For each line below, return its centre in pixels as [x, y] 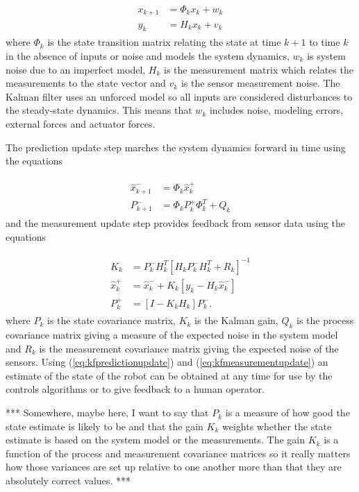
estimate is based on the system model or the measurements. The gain [156, 440]
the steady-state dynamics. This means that [99, 110]
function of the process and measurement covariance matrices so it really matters [178, 453]
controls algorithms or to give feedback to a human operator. [135, 389]
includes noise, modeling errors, [276, 110]
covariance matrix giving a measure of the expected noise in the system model [172, 335]
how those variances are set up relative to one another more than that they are [174, 467]
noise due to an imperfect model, [76, 69]
